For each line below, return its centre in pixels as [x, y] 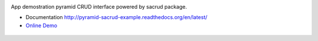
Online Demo [42, 25]
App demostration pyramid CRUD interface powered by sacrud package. [99, 7]
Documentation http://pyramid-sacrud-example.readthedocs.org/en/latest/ [117, 17]
